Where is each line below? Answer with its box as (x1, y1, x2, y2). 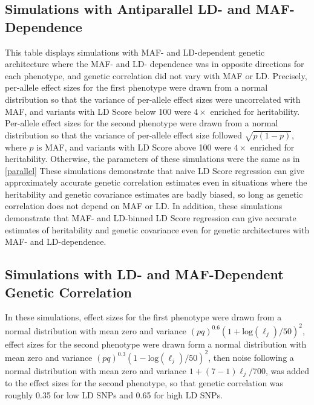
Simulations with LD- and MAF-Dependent (5, 265, 284, 283)
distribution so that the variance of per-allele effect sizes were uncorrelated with (5, 92, 301, 105)
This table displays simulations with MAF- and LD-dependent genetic (5, 45, 265, 58)
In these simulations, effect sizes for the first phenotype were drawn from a (5, 311, 282, 323)
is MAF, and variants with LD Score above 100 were (36, 140, 231, 153)
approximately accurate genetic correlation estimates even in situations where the (5, 176, 307, 189)
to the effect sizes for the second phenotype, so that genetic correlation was (5, 377, 284, 389)
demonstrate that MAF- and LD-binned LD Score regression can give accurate (5, 212, 296, 224)
